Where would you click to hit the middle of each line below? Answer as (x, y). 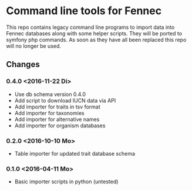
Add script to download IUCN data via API (65, 100)
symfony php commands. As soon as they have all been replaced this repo (96, 39)
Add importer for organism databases (60, 126)
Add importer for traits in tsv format (58, 107)
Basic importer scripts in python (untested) (66, 182)
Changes (23, 65)
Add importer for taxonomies (49, 113)
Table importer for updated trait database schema (75, 153)
